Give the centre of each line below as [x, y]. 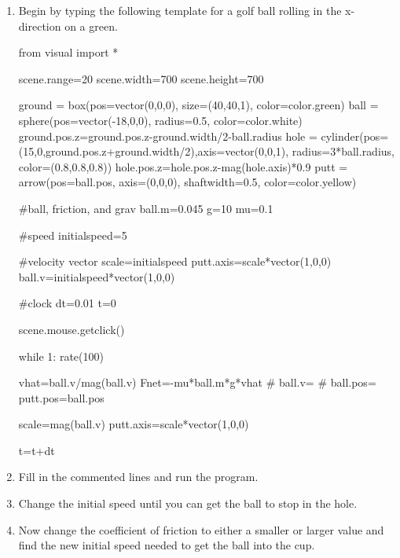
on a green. [91, 26]
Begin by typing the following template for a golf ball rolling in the [180, 10]
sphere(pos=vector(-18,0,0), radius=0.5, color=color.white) [160, 120]
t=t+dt [37, 450]
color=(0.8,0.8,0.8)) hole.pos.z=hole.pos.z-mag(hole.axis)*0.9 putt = [183, 166]
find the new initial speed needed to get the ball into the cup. [167, 545]
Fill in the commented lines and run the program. [138, 477]
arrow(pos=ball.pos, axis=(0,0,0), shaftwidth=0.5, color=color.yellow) [187, 182]
